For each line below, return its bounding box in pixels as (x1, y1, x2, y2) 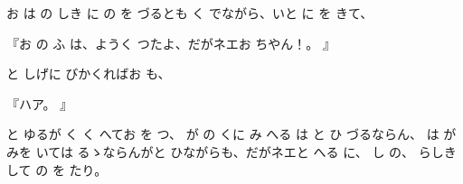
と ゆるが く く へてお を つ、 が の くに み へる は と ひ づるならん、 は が (6, 124, 457, 143)
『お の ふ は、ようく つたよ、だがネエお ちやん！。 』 (6, 33, 335, 52)
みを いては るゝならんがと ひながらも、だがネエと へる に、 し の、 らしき (6, 142, 457, 161)
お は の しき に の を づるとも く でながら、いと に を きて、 (6, 4, 373, 22)
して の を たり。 (6, 160, 108, 179)
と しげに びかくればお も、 (6, 64, 171, 83)
